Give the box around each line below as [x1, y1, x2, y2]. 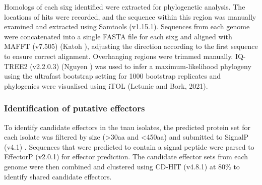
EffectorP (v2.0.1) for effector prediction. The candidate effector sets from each [4, 151, 248, 162]
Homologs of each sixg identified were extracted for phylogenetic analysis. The [4, 2, 245, 12]
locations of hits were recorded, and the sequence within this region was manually [4, 11, 256, 22]
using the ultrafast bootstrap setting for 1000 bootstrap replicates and [4, 71, 221, 81]
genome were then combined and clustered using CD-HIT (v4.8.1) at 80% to [4, 161, 240, 171]
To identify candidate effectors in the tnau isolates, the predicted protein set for [4, 121, 250, 132]
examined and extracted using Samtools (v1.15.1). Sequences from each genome [4, 21, 250, 32]
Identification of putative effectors [4, 102, 145, 114]
